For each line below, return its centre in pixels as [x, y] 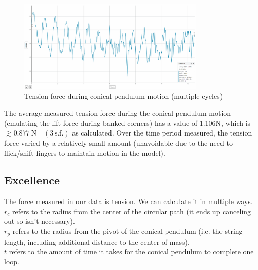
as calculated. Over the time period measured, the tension [162, 133]
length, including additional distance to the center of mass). [97, 241]
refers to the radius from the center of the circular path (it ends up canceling [132, 211]
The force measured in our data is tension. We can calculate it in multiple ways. [128, 201]
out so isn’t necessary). [40, 221]
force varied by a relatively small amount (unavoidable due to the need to [118, 142]
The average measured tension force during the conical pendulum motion [118, 113]
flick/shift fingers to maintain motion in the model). [85, 153]
